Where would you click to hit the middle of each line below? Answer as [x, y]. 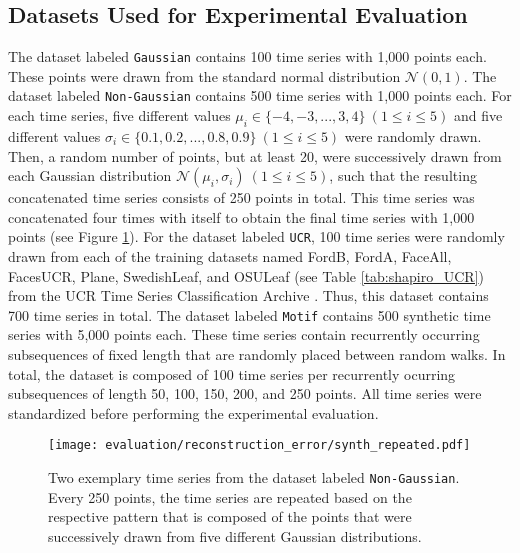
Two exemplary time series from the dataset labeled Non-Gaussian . [254, 477]
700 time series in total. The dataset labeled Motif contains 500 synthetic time [249, 314]
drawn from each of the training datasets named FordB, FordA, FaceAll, [230, 255]
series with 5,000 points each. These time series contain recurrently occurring [244, 334]
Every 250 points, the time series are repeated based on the [230, 496]
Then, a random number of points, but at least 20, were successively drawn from [255, 155]
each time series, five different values [119, 115]
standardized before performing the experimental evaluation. [193, 412]
